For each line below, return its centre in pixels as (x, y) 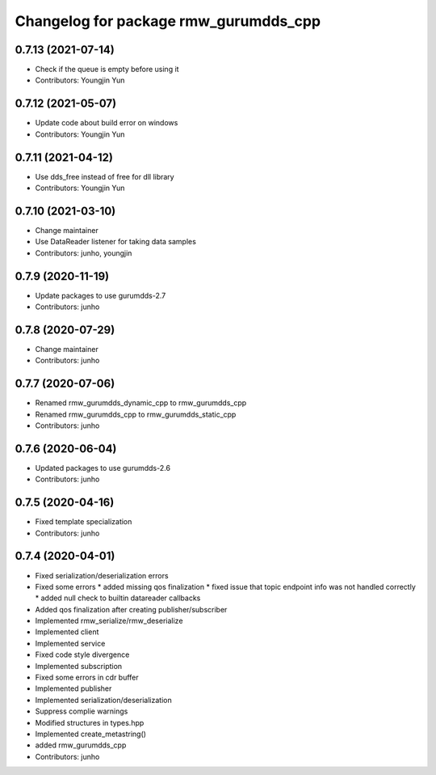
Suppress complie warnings (82, 711)
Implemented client (67, 632)
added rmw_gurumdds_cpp (81, 745)
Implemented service (70, 643)
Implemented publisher (73, 688)
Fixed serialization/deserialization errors (102, 575)
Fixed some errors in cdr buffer (87, 678)
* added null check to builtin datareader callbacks (118, 598)
